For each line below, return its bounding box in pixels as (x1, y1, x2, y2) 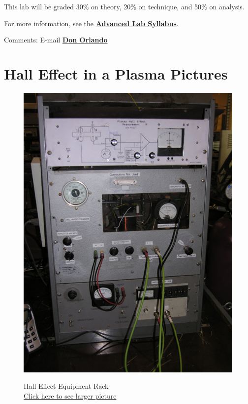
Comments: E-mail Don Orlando (4, 35, 108, 45)
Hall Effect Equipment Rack (24, 381, 109, 391)
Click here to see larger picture (24, 390, 117, 401)
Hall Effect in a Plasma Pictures (4, 63, 228, 83)
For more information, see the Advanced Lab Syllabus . (4, 18, 179, 28)
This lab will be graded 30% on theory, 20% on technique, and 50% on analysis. (4, 1, 245, 11)
